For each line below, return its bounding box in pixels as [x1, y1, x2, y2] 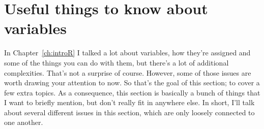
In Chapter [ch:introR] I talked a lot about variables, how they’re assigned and [4, 47, 251, 58]
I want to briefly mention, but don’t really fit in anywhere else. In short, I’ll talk [4, 97, 255, 108]
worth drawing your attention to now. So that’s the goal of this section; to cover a [4, 77, 260, 88]
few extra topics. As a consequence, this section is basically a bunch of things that [4, 87, 260, 98]
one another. [4, 117, 43, 127]
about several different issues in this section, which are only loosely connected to [4, 107, 255, 117]
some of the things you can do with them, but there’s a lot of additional [4, 57, 229, 68]
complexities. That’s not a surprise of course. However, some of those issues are [4, 67, 251, 78]
